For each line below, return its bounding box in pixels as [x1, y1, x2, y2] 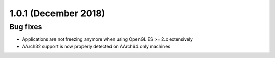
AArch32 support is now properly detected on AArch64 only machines [22, 43, 171, 49]
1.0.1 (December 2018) [9, 8, 105, 19]
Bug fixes [9, 22, 42, 31]
